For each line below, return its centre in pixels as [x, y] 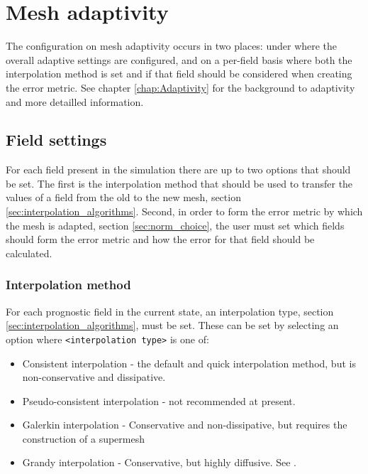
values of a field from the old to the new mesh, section [123, 197]
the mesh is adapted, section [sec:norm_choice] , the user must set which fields [175, 225]
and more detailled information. [75, 101]
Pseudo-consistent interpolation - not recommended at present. [159, 400]
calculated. [29, 253]
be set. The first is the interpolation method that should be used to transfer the [179, 183]
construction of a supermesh [83, 438]
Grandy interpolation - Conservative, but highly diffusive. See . [159, 462]
